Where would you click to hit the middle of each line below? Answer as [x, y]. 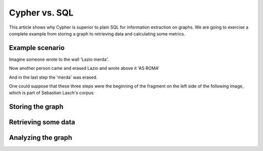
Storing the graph [36, 107]
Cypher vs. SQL [41, 13]
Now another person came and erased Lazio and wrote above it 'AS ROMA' [84, 68]
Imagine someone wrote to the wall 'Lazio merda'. [59, 59]
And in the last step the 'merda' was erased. [53, 77]
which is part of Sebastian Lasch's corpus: [52, 93]
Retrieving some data [42, 122]
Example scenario [37, 48]
